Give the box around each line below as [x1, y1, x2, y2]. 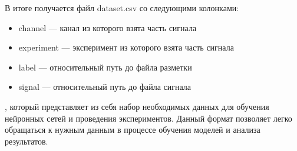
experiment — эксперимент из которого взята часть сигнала [18, 41, 234, 53]
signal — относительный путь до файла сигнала [18, 80, 192, 93]
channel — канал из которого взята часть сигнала [18, 21, 197, 33]
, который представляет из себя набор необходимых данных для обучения [5, 100, 269, 112]
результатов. [5, 135, 48, 147]
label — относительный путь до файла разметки [18, 61, 192, 73]
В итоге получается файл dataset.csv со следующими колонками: [5, 2, 239, 14]
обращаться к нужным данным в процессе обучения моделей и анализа [5, 123, 260, 136]
